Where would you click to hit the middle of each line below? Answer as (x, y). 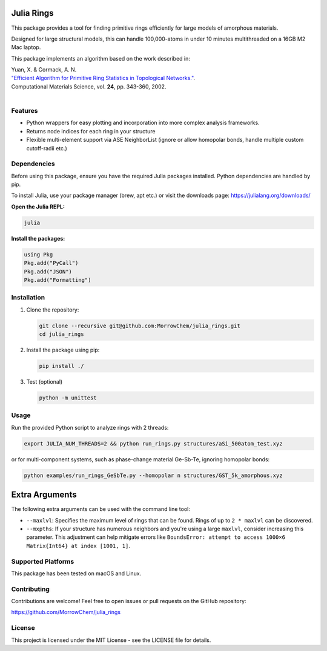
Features (25, 111)
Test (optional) (45, 382)
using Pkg (38, 254)
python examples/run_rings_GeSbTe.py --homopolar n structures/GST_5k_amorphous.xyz (153, 475)
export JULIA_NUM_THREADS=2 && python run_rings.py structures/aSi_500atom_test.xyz (153, 443)
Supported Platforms (43, 561)
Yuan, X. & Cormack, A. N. (44, 70)
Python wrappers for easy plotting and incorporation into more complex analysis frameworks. (143, 123)
